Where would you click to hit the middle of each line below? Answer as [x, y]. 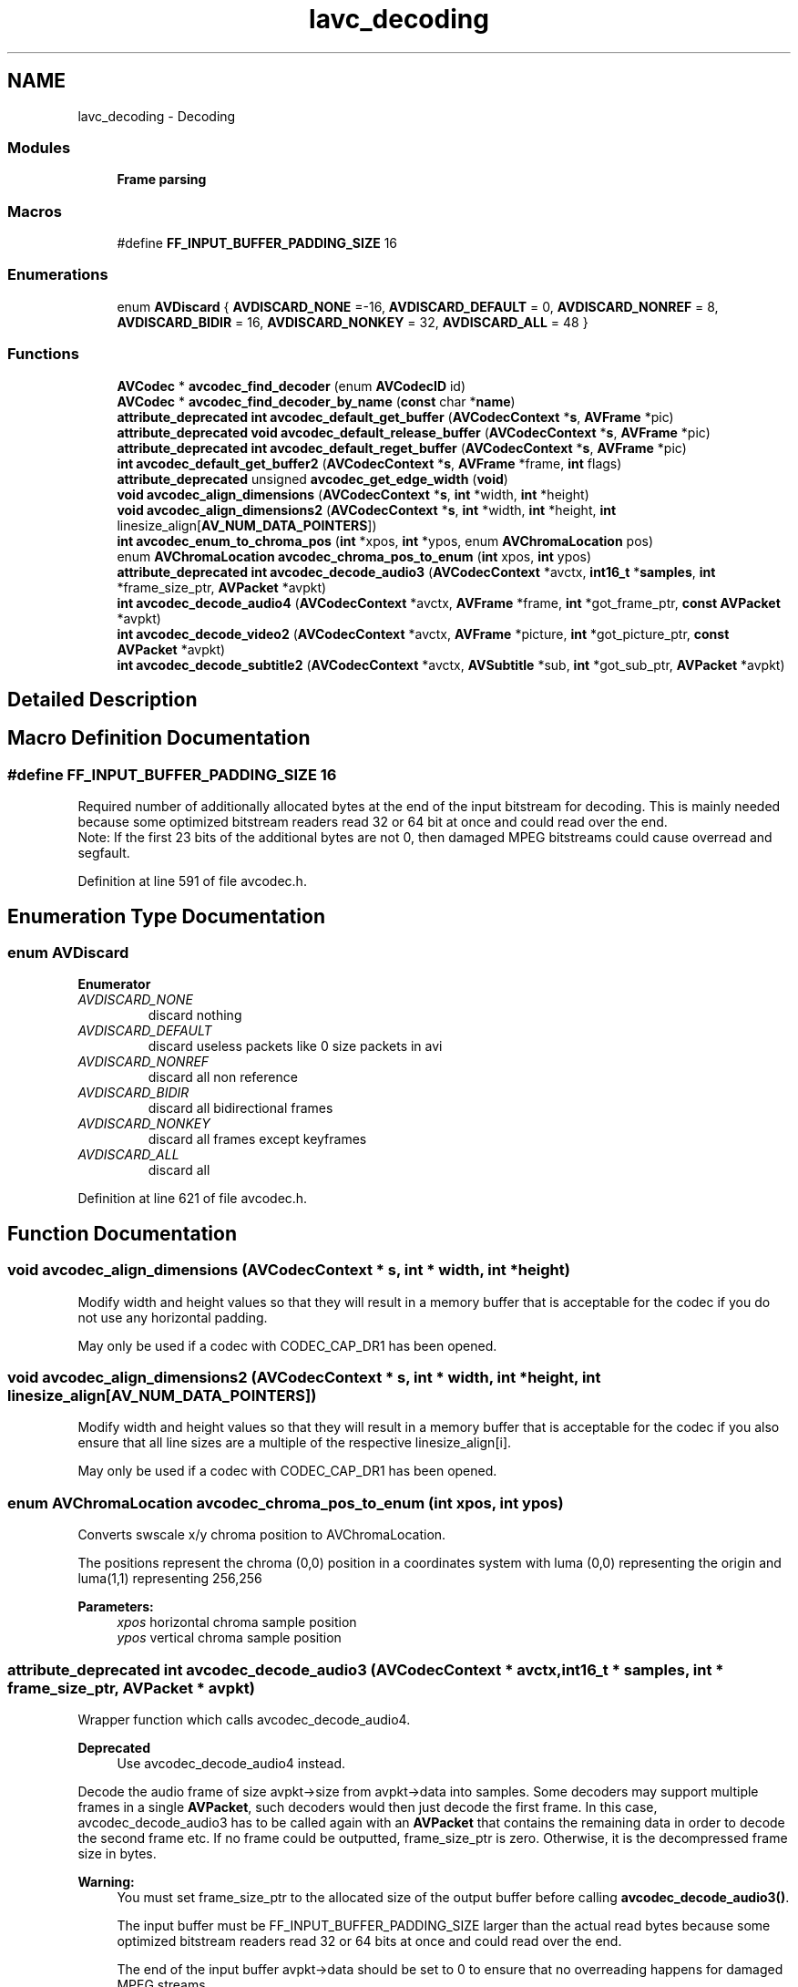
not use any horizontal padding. [173, 1317]
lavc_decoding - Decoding [157, 116]
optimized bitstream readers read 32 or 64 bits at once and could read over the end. [369, 1941]
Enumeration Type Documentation [166, 916]
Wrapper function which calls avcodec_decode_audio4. [244, 1719]
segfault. [104, 853]
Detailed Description [102, 700]
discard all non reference [223, 1077]
